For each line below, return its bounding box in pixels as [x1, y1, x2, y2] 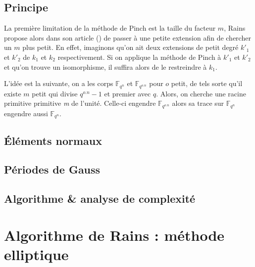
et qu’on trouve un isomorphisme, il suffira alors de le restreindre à [4, 61, 207, 72]
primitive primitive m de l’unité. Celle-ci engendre [4, 98, 156, 108]
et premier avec [104, 88, 151, 98]
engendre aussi [4, 108, 48, 118]
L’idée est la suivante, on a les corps [4, 78, 113, 89]
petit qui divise [32, 88, 78, 98]
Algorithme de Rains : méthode [4, 224, 225, 245]
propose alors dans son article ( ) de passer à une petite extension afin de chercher [4, 32, 251, 43]
